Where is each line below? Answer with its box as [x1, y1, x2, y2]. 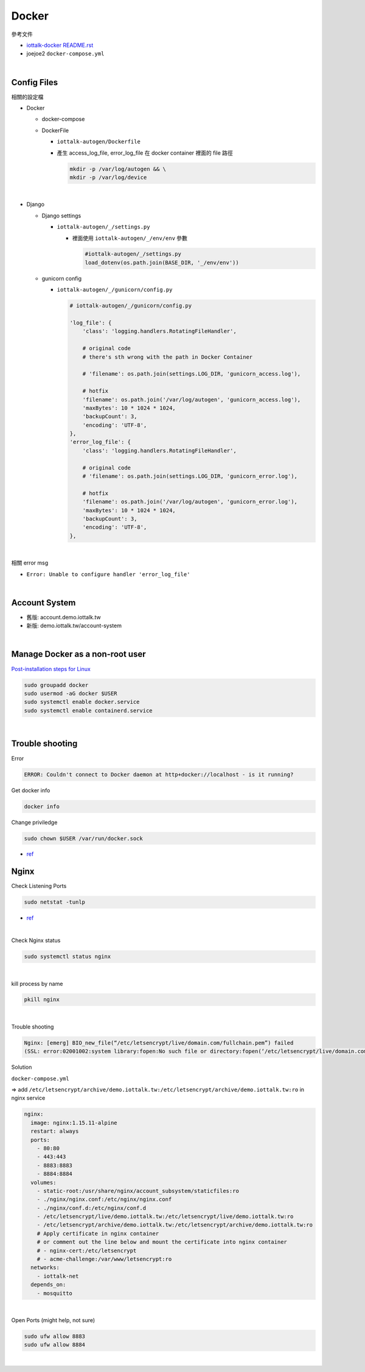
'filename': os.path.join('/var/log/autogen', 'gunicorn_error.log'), [82, 498, 298, 505]
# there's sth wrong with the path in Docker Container [82, 353, 253, 361]
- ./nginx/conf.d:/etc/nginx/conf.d [36, 1205, 146, 1211]
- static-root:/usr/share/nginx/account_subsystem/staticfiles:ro [36, 1187, 240, 1194]
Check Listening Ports [11, 882, 67, 890]
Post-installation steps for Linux [11, 665, 91, 672]
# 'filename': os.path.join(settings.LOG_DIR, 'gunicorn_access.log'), [82, 370, 301, 378]
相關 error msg [11, 559, 49, 566]
